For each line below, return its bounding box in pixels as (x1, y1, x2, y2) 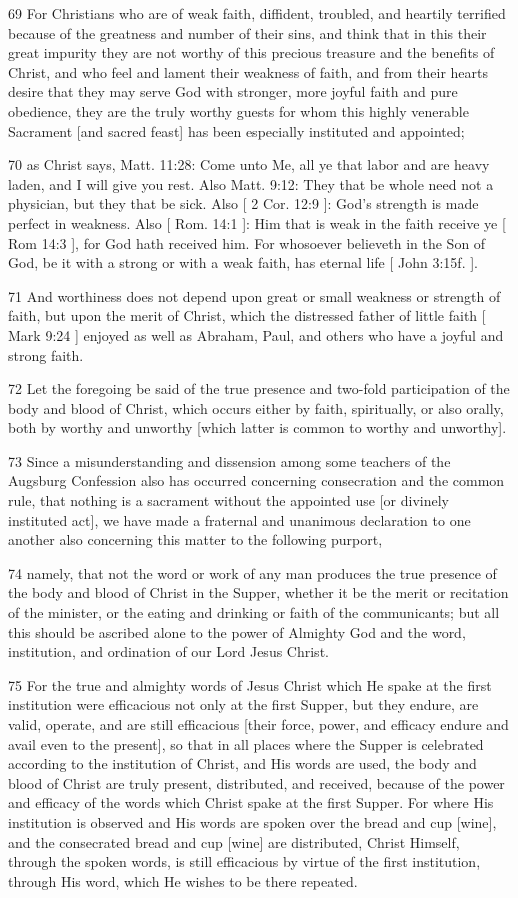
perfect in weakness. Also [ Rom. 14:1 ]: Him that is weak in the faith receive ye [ (8, 212, 506, 233)
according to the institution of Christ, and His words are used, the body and (8, 753, 477, 774)
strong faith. (8, 344, 84, 365)
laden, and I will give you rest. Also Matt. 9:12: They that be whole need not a (8, 173, 494, 194)
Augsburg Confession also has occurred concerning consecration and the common (8, 470, 505, 491)
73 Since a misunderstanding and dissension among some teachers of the (8, 450, 451, 471)
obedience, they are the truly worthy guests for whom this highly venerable (8, 100, 469, 121)
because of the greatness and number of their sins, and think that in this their (8, 22, 487, 43)
